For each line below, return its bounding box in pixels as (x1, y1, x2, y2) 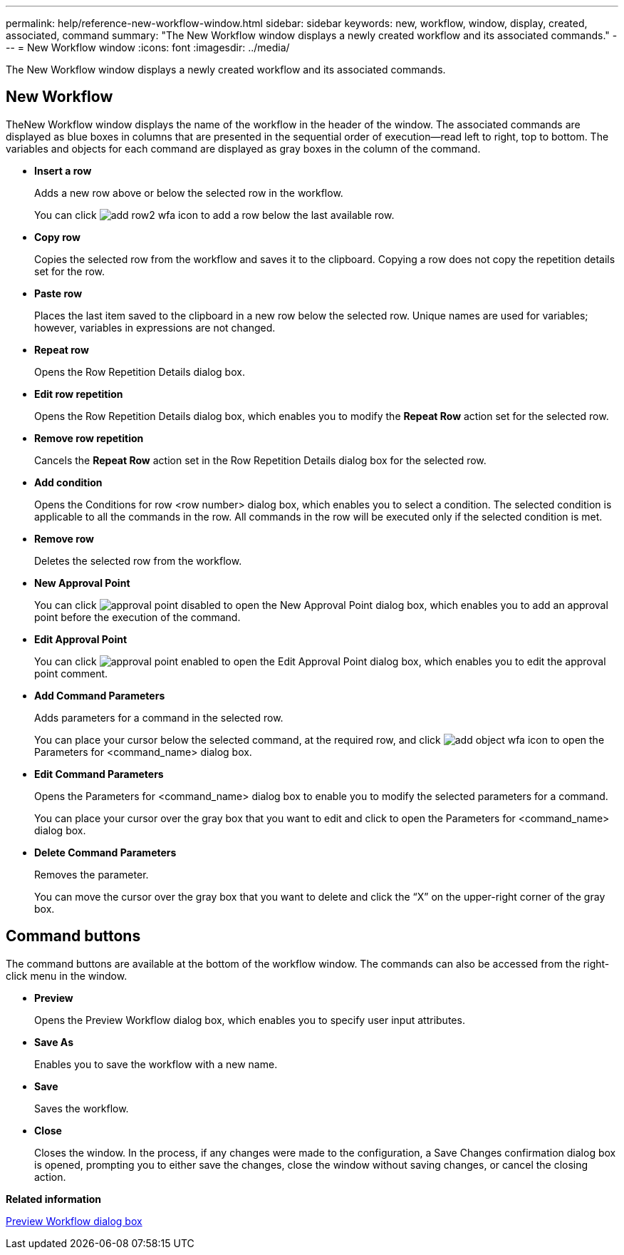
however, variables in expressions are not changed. (34, 321, 276, 334)
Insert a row (34, 164, 92, 177)
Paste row (34, 287, 83, 299)
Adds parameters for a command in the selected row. (34, 711, 284, 724)
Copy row (34, 230, 80, 243)
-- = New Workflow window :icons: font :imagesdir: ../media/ (6, 41, 290, 53)
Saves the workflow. (34, 1102, 129, 1115)
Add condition (34, 476, 103, 488)
